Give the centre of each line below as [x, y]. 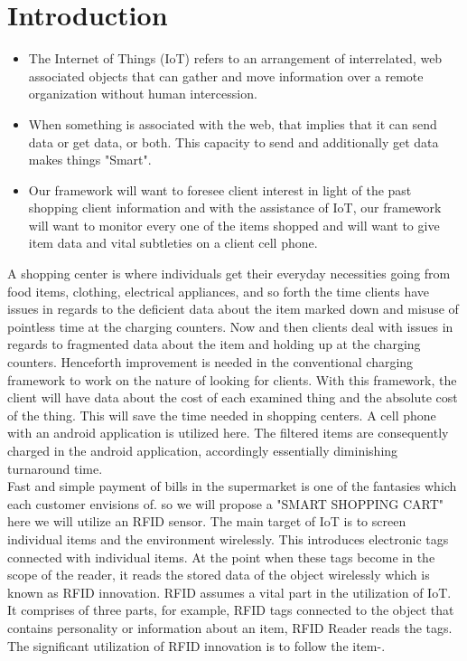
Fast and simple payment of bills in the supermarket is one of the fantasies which [232, 486]
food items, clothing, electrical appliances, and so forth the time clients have [219, 291]
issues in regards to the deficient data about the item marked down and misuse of [233, 309]
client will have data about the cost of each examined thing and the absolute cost [233, 397]
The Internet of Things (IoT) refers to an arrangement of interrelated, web [235, 58]
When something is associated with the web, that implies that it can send [233, 123]
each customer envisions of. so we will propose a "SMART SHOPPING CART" [226, 503]
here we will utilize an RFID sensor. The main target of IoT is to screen [207, 521]
